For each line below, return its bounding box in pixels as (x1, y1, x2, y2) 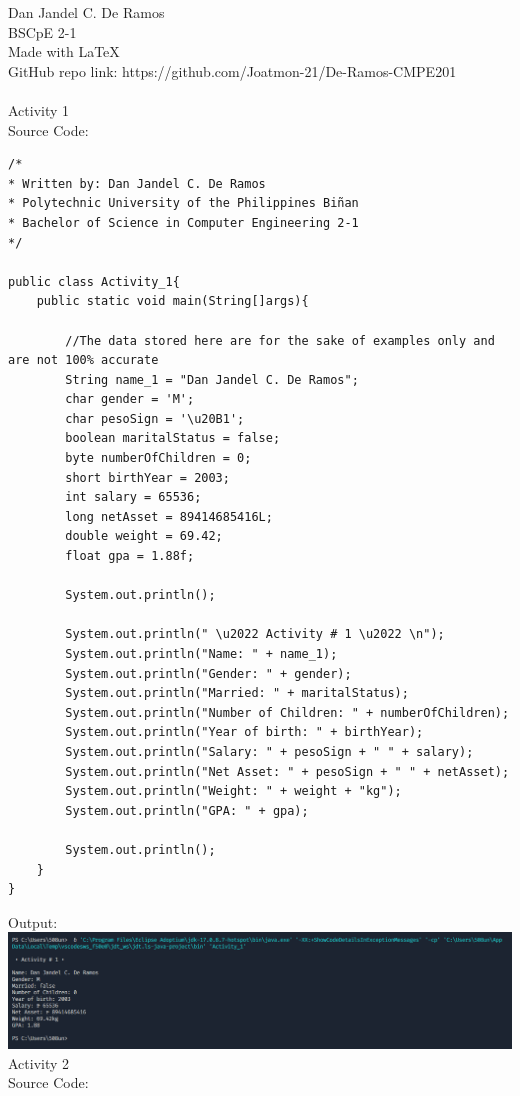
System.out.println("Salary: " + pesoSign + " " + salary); (65, 744, 474, 759)
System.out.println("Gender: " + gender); (65, 666, 352, 681)
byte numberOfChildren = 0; (65, 451, 252, 466)
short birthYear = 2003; (65, 470, 230, 485)
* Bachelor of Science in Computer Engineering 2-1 (8, 215, 359, 230)
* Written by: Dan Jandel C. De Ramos (8, 176, 266, 191)
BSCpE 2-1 (8, 21, 77, 42)
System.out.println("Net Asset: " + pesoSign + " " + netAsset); (65, 764, 510, 779)
